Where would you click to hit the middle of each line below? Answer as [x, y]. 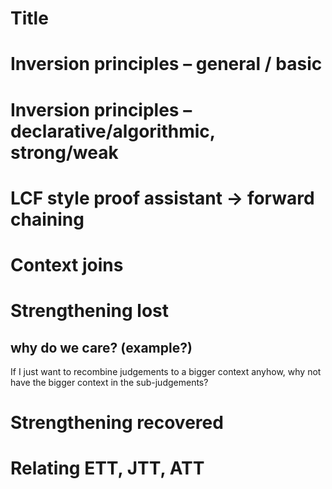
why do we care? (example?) [101, 347]
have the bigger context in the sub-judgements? [109, 382]
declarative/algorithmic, [113, 131]
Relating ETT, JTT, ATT [107, 468]
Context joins [67, 264]
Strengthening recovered [117, 423]
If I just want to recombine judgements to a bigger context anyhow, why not [166, 371]
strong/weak [64, 152]
